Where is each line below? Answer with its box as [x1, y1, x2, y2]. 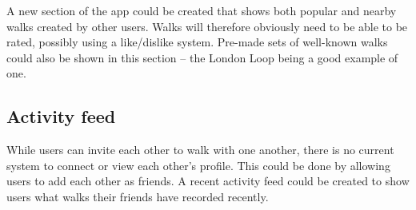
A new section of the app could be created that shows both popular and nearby [6, 2, 397, 18]
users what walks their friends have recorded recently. [6, 188, 269, 204]
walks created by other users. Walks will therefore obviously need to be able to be [6, 18, 408, 34]
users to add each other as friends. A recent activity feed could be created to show [6, 172, 410, 189]
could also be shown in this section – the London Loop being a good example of [6, 49, 398, 65]
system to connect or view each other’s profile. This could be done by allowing [6, 157, 390, 173]
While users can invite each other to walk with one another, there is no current [6, 141, 394, 158]
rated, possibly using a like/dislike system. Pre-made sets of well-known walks [6, 34, 388, 50]
